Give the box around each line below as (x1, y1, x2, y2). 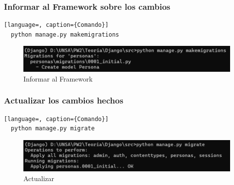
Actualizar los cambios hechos (4, 94, 123, 106)
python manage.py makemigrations (11, 31, 119, 38)
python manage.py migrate (11, 125, 95, 132)
